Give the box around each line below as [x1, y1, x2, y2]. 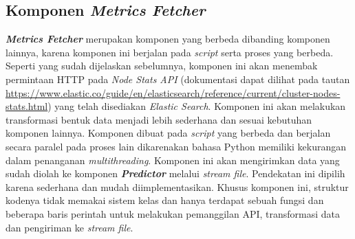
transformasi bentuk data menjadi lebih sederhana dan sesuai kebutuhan [6, 112, 312, 126]
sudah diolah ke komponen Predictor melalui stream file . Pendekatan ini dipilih [6, 166, 345, 181]
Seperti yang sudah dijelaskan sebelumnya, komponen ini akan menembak [6, 58, 318, 73]
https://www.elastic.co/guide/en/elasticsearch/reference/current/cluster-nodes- [6, 85, 341, 100]
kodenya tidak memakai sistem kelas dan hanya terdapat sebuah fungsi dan [6, 193, 324, 207]
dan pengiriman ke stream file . [6, 220, 133, 234]
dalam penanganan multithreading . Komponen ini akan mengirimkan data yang [6, 152, 340, 167]
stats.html [6, 99, 48, 113]
